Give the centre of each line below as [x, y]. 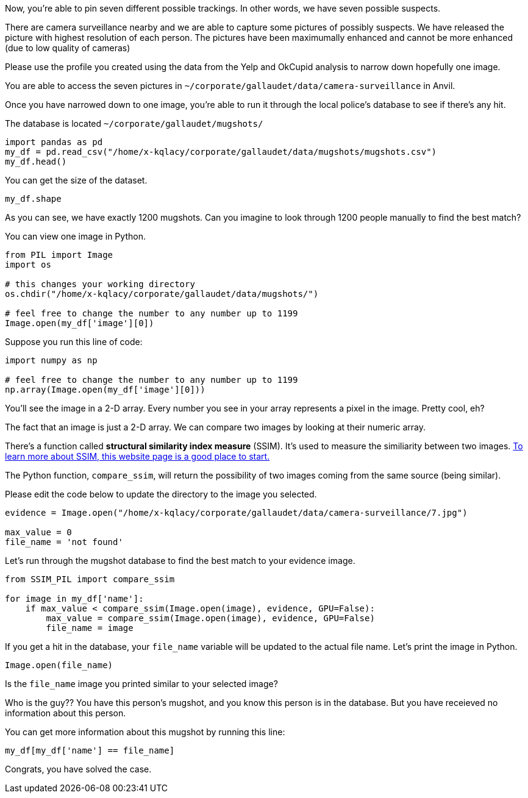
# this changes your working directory [100, 284]
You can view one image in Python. [75, 236]
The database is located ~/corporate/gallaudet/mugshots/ [134, 123]
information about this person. [66, 713]
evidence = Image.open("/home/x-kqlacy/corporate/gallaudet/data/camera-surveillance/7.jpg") [236, 513]
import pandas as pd [54, 142]
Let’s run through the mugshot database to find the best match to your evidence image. [180, 561]
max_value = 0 [38, 532]
